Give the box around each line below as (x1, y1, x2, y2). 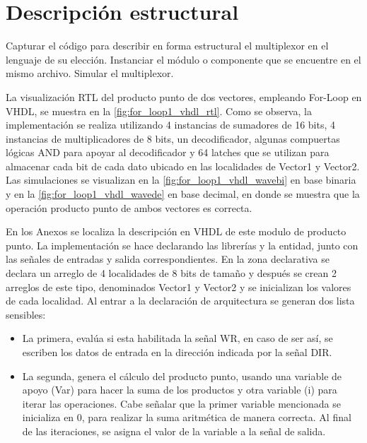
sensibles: (6, 307, 46, 321)
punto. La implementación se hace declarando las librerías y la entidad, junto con (6, 237, 359, 252)
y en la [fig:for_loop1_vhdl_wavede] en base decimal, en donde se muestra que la (6, 187, 360, 201)
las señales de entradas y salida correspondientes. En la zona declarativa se (6, 252, 330, 266)
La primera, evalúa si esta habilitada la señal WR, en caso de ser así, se (22, 331, 333, 345)
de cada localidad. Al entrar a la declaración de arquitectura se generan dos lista (6, 293, 355, 308)
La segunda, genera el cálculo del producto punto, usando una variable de (22, 368, 342, 383)
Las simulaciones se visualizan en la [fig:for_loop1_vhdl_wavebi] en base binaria (6, 172, 356, 187)
